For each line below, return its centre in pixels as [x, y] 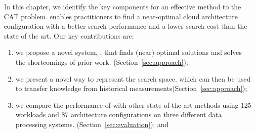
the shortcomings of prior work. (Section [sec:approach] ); [102, 62]
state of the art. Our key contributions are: [69, 35]
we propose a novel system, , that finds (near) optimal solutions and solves [129, 52]
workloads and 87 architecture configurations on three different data [119, 114]
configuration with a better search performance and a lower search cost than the [126, 26]
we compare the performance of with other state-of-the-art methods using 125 [133, 105]
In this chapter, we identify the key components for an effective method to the [123, 6]
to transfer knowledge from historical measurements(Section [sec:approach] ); [131, 88]
